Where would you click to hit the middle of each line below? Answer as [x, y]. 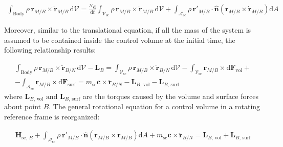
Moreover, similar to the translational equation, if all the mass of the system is [128, 30]
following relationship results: [50, 50]
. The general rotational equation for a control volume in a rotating [155, 106]
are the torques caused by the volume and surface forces [170, 96]
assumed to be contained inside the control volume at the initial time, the [120, 40]
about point [23, 106]
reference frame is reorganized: [52, 116]
